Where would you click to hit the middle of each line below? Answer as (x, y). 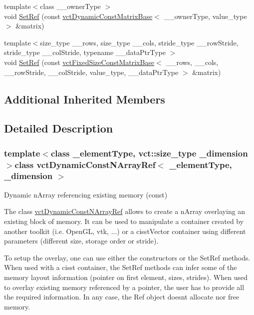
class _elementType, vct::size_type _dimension (149, 153)
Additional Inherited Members (85, 99)
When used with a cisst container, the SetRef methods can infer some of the (121, 267)
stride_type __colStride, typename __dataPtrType (85, 52)
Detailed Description (59, 128)
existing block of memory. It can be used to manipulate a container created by (124, 221)
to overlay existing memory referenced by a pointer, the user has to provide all (124, 287)
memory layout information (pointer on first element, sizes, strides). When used (126, 277)
